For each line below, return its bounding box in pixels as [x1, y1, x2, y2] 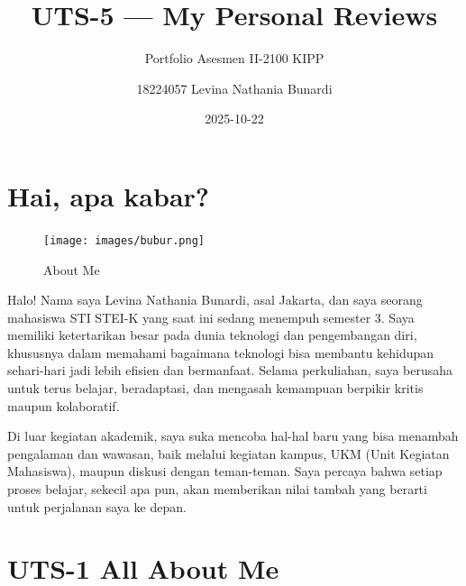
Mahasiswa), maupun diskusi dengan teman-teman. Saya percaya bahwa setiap [7, 462, 443, 481]
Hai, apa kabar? [7, 177, 210, 214]
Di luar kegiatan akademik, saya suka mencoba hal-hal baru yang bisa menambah [7, 426, 459, 445]
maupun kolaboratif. [7, 396, 120, 415]
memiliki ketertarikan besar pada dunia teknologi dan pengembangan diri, [7, 325, 417, 344]
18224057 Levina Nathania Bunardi [136, 78, 333, 97]
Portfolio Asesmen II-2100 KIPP [144, 49, 324, 68]
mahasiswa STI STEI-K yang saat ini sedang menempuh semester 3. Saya [7, 307, 415, 326]
